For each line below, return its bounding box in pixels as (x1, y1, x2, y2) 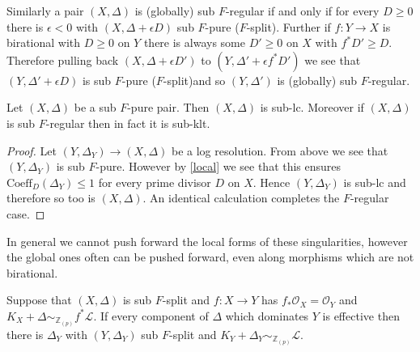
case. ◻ (6, 205, 45, 222)
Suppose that (6, 291, 72, 308)
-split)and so (163, 71, 226, 88)
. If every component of (93, 307, 209, 324)
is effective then (322, 307, 400, 324)
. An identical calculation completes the (142, 189, 340, 206)
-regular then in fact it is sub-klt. (45, 114, 210, 131)
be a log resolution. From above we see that (172, 142, 388, 159)
